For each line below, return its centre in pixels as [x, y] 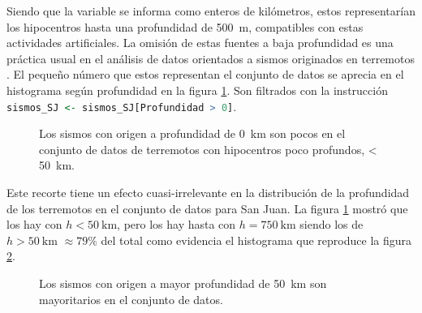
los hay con [34, 224]
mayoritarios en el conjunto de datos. [131, 299]
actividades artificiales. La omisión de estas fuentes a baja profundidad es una [200, 43]
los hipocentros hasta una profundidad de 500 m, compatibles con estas [185, 26]
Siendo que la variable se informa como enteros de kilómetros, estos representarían [211, 11]
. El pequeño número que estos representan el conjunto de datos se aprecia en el [205, 74]
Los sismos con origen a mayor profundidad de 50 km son [183, 283]
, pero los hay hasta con [177, 224]
